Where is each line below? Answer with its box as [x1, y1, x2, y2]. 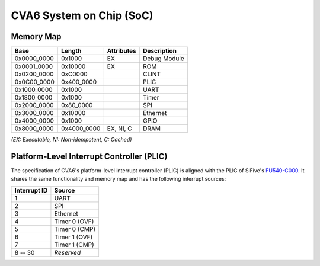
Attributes [107, 47, 136, 55]
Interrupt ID [14, 186, 48, 194]
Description [143, 47, 177, 55]
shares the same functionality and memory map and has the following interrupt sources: [11, 175, 226, 182]
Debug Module [143, 55, 184, 63]
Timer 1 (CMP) [54, 241, 94, 249]
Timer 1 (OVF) [54, 233, 93, 241]
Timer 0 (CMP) [54, 225, 96, 233]
